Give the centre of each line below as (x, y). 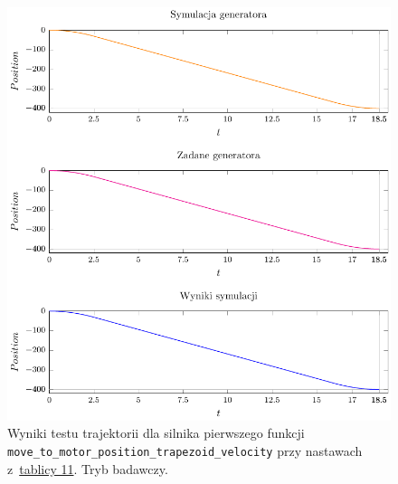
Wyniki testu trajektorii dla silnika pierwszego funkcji (156, 433)
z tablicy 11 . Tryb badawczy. (88, 468)
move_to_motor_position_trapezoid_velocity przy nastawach (185, 450)
